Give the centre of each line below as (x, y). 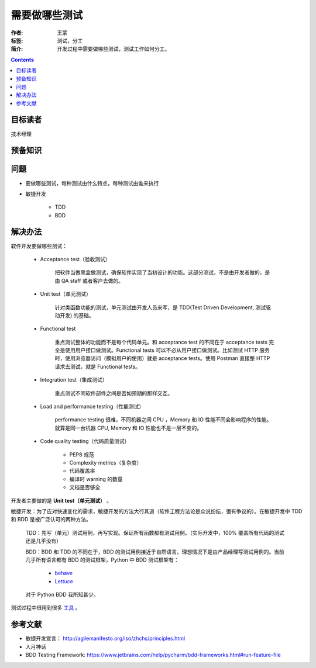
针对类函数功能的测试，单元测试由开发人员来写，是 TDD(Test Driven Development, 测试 (160, 307)
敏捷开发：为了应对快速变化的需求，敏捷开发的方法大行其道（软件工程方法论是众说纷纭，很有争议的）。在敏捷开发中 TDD (157, 511)
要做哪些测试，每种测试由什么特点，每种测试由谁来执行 (92, 183)
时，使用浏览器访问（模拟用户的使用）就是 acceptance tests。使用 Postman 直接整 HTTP (162, 358)
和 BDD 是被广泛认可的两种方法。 (51, 520)
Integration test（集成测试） (74, 380)
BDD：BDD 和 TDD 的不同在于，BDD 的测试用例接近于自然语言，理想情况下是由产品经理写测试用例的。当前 (155, 552)
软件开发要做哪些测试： (39, 246)
